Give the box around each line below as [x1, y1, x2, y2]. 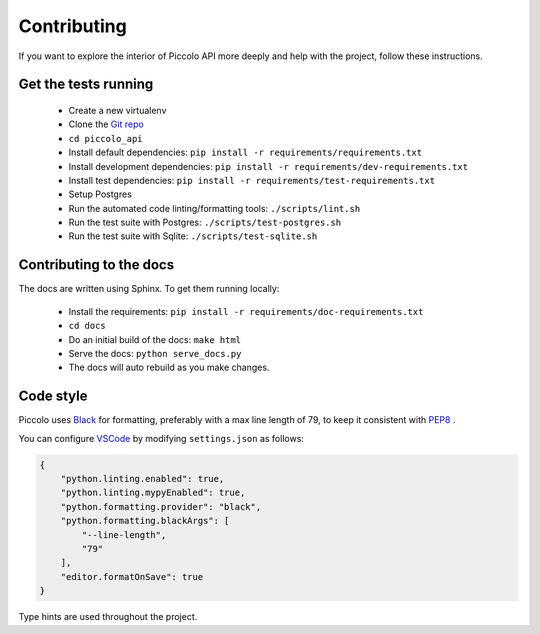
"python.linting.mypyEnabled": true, [60, 487, 246, 499]
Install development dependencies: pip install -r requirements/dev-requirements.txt [68, 160, 469, 172]
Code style [18, 388, 88, 405]
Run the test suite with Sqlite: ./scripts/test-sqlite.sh [68, 230, 318, 242]
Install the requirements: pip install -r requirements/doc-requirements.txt [68, 305, 424, 317]
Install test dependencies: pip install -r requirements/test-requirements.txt [68, 174, 435, 186]
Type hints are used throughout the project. [18, 611, 198, 623]
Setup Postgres [68, 188, 132, 200]
